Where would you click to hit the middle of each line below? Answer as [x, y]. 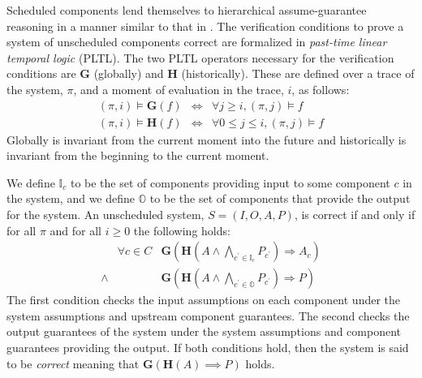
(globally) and [129, 73]
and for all [75, 230]
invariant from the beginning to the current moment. [138, 155]
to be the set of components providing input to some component [230, 182]
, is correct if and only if [355, 214]
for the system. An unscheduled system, [105, 214]
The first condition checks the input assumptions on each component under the [204, 300]
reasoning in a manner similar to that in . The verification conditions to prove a [205, 26]
